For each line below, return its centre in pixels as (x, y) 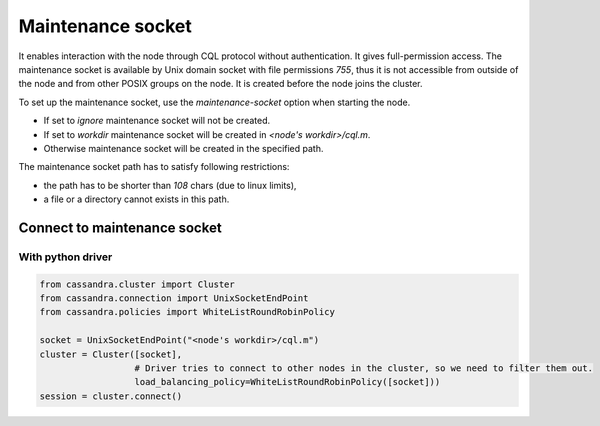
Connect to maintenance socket (120, 227)
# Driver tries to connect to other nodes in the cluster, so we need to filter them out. (364, 368)
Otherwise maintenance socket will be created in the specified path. (183, 148)
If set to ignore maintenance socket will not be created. (157, 121)
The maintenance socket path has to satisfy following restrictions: (154, 167)
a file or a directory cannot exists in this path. (136, 199)
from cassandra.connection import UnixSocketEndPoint (174, 298)
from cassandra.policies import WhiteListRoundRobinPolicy (187, 312)
